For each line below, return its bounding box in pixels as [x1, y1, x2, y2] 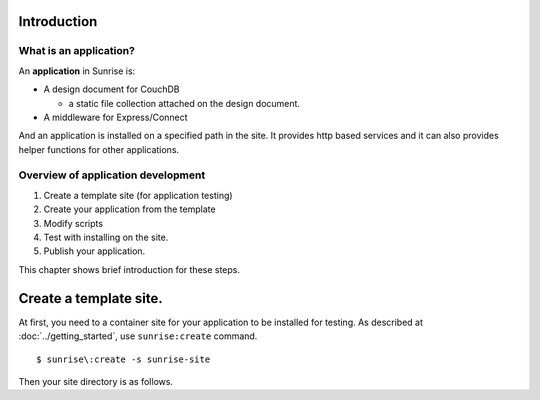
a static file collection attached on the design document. [68, 97, 300, 109]
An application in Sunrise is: [18, 65, 136, 77]
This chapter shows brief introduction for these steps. [18, 263, 240, 275]
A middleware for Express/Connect [43, 111, 189, 123]
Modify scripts [43, 217, 104, 229]
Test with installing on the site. [43, 231, 169, 244]
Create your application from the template [43, 203, 216, 215]
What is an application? [18, 44, 135, 58]
